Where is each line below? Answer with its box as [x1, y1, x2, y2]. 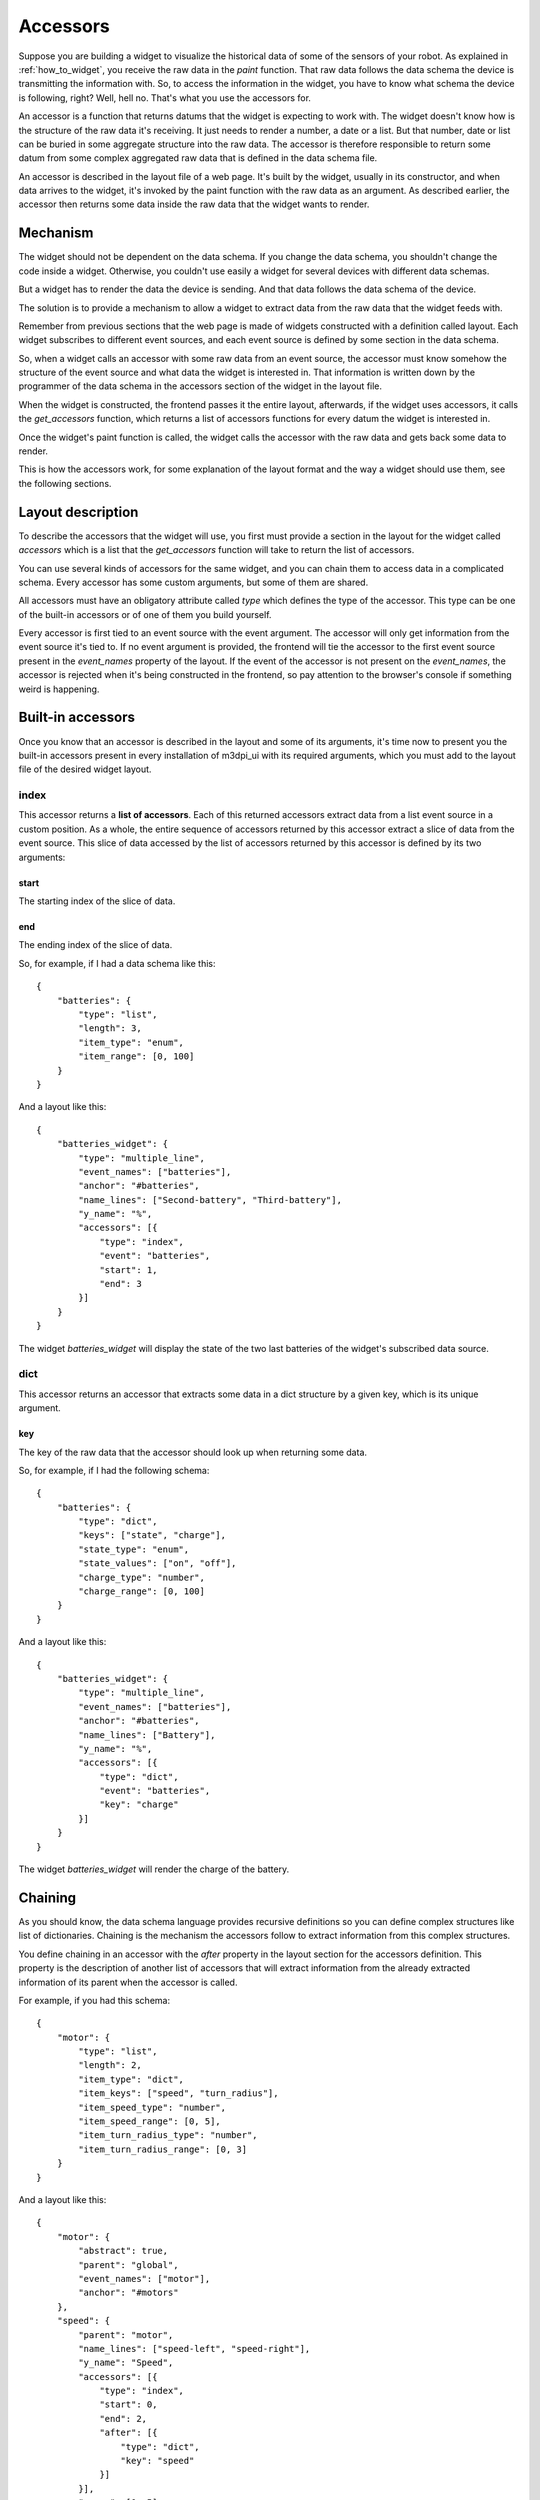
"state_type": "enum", [78, 1543, 190, 1555]
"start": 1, [99, 1264, 158, 1275]
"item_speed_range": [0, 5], [78, 2116, 222, 2127]
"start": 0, [99, 2399, 158, 2410]
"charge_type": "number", [78, 1571, 205, 1583]
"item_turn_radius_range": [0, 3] [78, 2143, 248, 2155]
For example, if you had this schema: [18, 1994, 170, 2006]
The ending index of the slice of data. [18, 939, 173, 951]
